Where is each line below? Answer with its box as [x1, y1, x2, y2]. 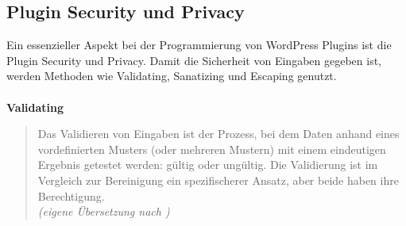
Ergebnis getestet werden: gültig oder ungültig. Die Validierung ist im [37, 156, 378, 173]
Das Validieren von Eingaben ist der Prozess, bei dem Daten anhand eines [37, 125, 400, 142]
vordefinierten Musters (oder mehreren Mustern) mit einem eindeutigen [37, 140, 386, 157]
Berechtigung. [37, 187, 105, 204]
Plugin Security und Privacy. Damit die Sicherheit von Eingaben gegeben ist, [6, 52, 381, 68]
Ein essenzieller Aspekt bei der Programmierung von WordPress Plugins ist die [6, 36, 392, 53]
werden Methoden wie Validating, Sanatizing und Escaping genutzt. [6, 67, 337, 84]
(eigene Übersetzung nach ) [37, 203, 170, 220]
